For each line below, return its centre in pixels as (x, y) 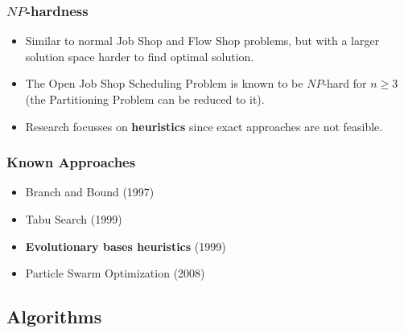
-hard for (345, 83)
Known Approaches (71, 162)
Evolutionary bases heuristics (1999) (126, 246)
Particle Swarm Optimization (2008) (115, 273)
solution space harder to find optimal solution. (140, 56)
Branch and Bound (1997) (90, 192)
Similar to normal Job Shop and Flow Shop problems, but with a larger (202, 41)
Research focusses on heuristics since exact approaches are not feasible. (204, 126)
